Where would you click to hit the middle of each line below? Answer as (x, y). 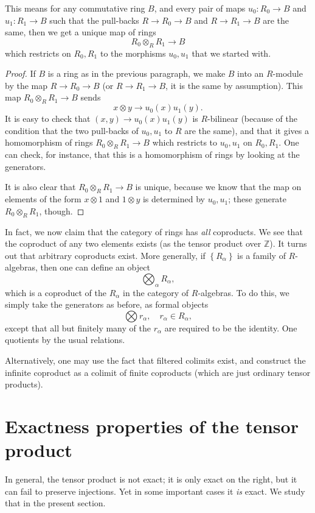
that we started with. (231, 53)
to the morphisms (133, 53)
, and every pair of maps (200, 8)
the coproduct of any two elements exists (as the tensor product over (133, 243)
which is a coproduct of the (56, 292)
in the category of (156, 292)
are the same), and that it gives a (247, 130)
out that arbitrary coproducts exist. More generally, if (105, 255)
